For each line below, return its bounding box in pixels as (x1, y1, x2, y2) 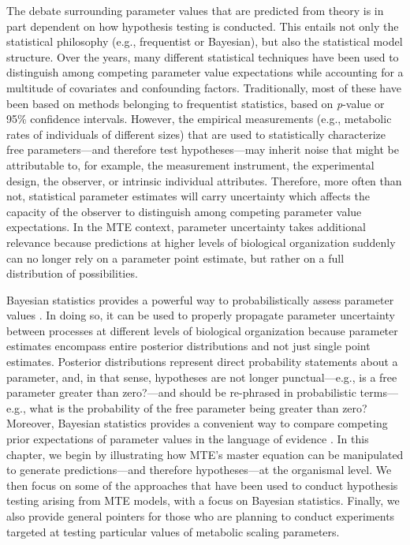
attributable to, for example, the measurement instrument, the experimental (6, 156, 375, 173)
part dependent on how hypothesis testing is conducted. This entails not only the (6, 17, 399, 34)
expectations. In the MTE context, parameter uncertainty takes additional (6, 218, 366, 235)
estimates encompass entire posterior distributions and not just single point (6, 338, 371, 354)
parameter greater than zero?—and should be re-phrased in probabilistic (6, 384, 356, 401)
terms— (360, 384, 398, 401)
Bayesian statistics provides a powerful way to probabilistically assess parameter (6, 291, 394, 308)
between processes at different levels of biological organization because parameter (6, 322, 398, 338)
